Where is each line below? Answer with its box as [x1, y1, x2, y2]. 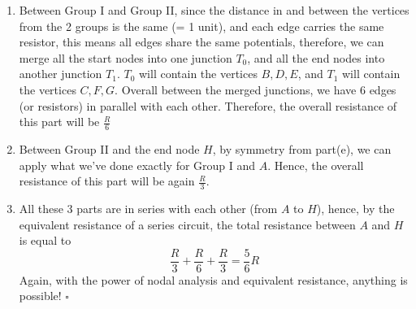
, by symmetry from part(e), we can [212, 140, 392, 157]
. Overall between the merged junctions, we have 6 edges [115, 81, 396, 98]
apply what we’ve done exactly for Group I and [19, 156, 256, 173]
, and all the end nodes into [247, 49, 385, 66]
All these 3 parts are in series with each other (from [19, 200, 278, 216]
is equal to [19, 232, 71, 249]
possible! [19, 287, 62, 304]
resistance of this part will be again [19, 172, 195, 189]
